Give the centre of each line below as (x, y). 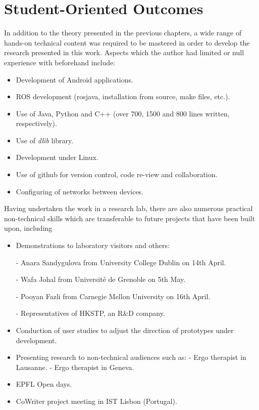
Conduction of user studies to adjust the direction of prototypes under (125, 330)
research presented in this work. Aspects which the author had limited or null (124, 52)
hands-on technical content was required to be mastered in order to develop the (127, 42)
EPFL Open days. (44, 384)
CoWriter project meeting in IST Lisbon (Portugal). (96, 401)
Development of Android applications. (74, 79)
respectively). (36, 123)
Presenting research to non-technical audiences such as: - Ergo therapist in (131, 357)
